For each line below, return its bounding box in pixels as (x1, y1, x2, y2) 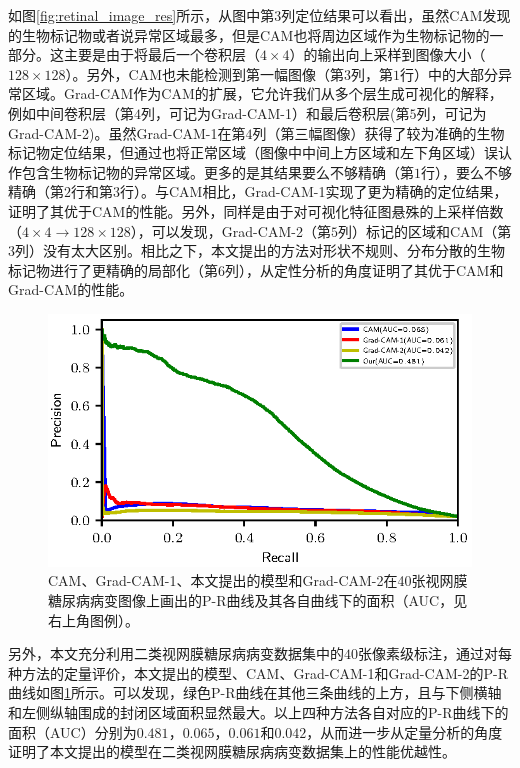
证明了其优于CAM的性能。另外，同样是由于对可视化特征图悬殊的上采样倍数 (8, 200, 504, 221)
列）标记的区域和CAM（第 (337, 220, 512, 241)
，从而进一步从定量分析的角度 (306, 721, 503, 742)
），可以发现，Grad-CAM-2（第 (130, 220, 331, 241)
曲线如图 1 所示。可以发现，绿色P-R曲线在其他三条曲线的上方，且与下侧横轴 (8, 682, 502, 703)
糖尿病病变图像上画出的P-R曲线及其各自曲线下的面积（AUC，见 (48, 589, 468, 610)
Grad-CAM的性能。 (8, 279, 134, 300)
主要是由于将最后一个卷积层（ (63, 44, 260, 65)
